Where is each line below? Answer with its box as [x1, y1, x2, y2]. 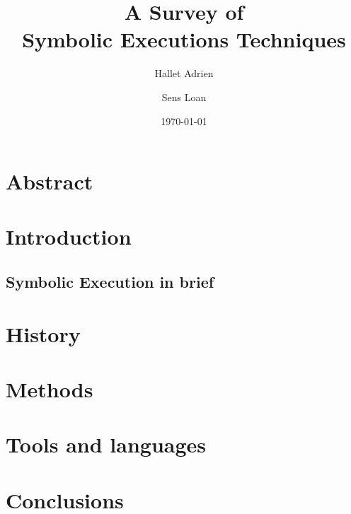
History [6, 319, 81, 348]
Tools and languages [6, 430, 207, 459]
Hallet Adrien [154, 66, 214, 81]
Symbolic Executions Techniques [22, 25, 346, 54]
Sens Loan [161, 89, 207, 104]
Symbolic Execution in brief [6, 271, 214, 293]
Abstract [6, 167, 93, 196]
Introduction [6, 222, 132, 251]
